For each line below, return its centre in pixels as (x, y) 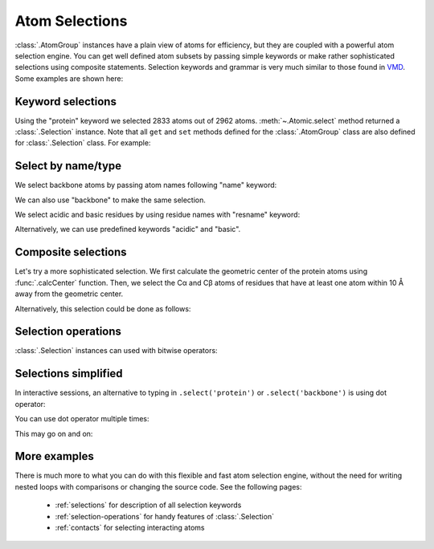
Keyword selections (66, 102)
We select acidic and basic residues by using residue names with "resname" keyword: (158, 215)
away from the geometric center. (69, 294)
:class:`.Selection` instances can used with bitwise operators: (116, 351)
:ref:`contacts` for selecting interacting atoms (130, 528)
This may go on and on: (54, 433)
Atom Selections (71, 21)
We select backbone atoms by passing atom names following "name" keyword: (146, 185)
